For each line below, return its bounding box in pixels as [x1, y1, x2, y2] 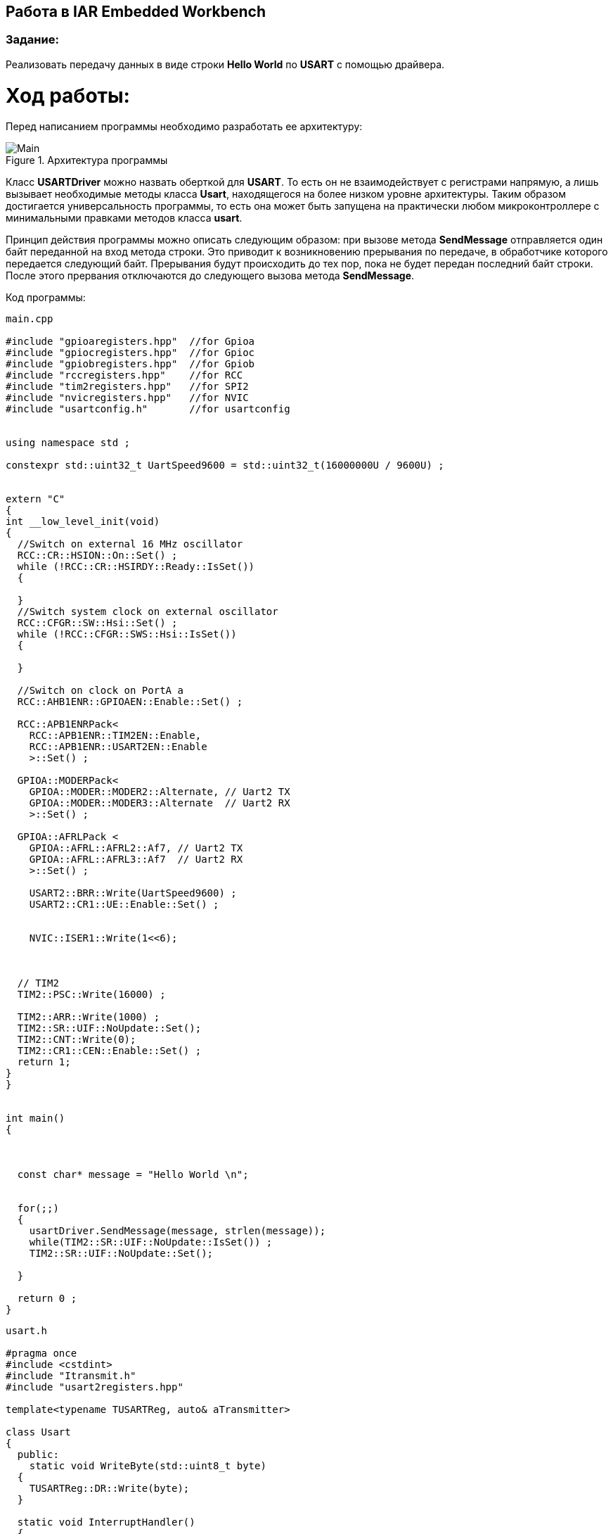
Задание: [6, 32, 59, 47]
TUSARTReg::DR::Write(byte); [29, 1483, 190, 1495]
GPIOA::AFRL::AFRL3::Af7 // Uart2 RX [29, 854, 243, 866]
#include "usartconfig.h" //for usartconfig [6, 403, 290, 415]
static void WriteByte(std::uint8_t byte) [29, 1460, 266, 1472]
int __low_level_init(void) [6, 516, 160, 528]
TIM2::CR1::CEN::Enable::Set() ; [17, 1045, 202, 1057]
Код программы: [6, 291, 86, 304]
